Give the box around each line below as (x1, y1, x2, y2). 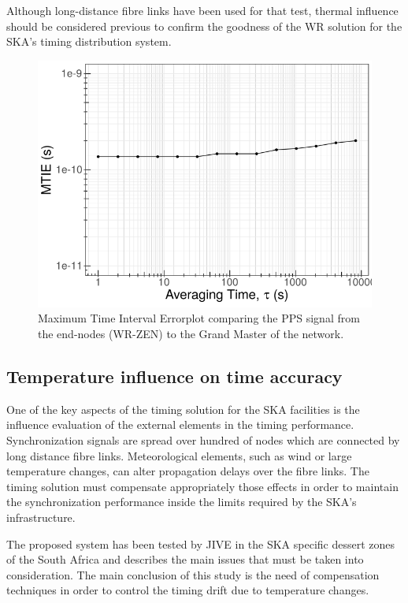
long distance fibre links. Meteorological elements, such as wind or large (6, 447, 352, 463)
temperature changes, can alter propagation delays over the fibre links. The (6, 463, 369, 479)
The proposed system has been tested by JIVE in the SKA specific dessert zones (6, 535, 395, 552)
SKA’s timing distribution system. (6, 33, 172, 50)
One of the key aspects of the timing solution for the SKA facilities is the (6, 400, 360, 417)
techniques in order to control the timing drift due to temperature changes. (6, 582, 369, 598)
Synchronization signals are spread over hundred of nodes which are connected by (6, 432, 400, 449)
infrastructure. (6, 509, 76, 525)
